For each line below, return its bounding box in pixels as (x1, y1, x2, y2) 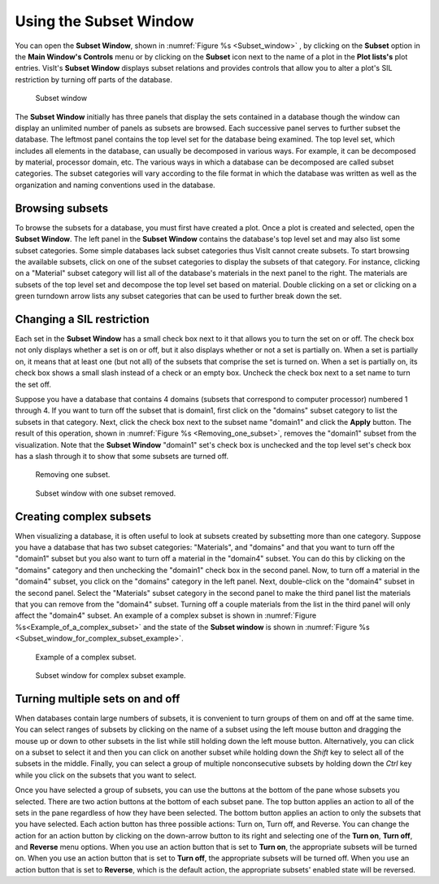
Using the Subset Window (15, 12, 194, 30)
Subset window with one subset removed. (35, 488, 176, 498)
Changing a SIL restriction (15, 312, 150, 326)
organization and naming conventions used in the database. (15, 180, 215, 190)
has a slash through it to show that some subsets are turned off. (15, 451, 229, 461)
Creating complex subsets (15, 510, 152, 523)
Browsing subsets (15, 201, 109, 215)
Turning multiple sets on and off (15, 692, 180, 706)
